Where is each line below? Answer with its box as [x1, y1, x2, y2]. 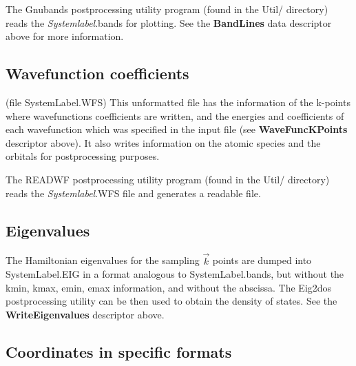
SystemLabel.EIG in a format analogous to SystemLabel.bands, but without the [6, 267, 344, 281]
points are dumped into [212, 253, 312, 267]
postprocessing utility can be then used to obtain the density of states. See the [6, 294, 337, 308]
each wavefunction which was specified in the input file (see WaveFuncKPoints [6, 122, 348, 136]
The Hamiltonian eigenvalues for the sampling [6, 253, 200, 267]
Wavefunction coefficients [6, 63, 189, 84]
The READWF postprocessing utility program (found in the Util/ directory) [6, 172, 330, 186]
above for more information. [6, 29, 124, 43]
